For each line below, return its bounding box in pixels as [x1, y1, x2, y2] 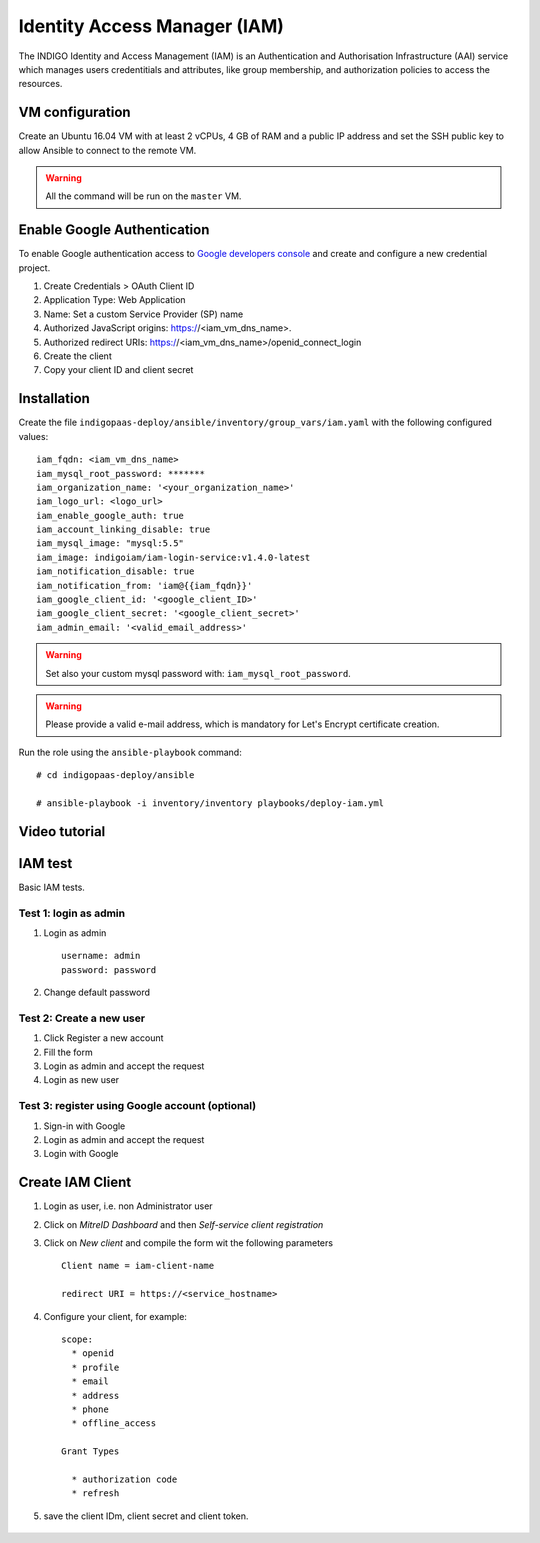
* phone [71, 1404, 109, 1415]
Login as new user [43, 1074, 120, 1086]
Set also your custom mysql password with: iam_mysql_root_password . [45, 667, 352, 679]
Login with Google [43, 1148, 119, 1160]
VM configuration [18, 104, 131, 121]
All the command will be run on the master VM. [45, 190, 242, 202]
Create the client [43, 350, 112, 362]
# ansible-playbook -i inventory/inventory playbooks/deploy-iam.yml [36, 797, 385, 809]
